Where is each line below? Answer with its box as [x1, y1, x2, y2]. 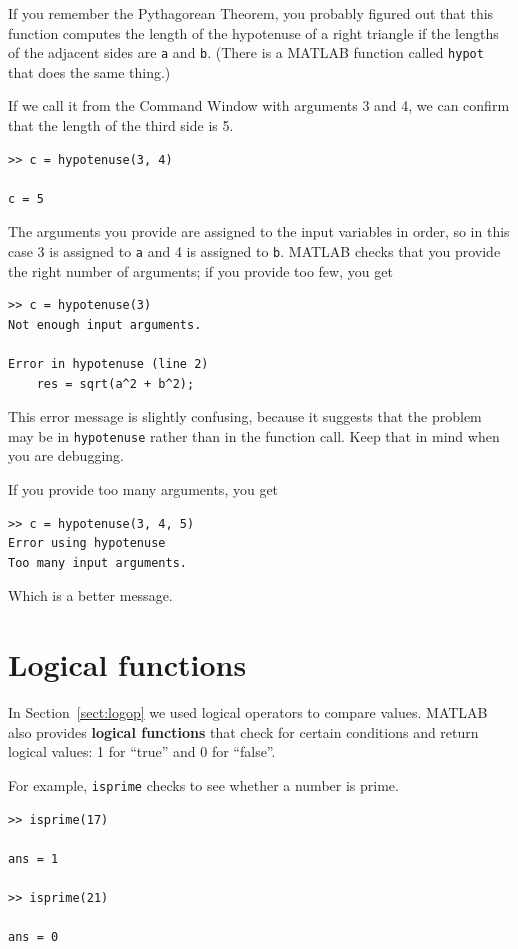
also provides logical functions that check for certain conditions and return [8, 721, 479, 742]
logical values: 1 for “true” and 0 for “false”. [8, 741, 276, 762]
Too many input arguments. [8, 555, 187, 570]
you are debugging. [8, 445, 124, 466]
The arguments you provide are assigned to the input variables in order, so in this [8, 221, 510, 242]
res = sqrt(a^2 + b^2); [36, 376, 195, 391]
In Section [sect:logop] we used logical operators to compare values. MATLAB [8, 702, 488, 723]
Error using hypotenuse [8, 536, 166, 551]
